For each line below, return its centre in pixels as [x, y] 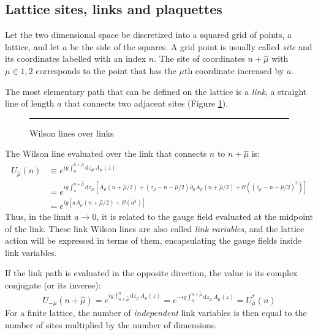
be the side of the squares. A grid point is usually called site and [191, 46]
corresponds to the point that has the [106, 70]
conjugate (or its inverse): [53, 284]
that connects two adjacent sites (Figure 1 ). [146, 103]
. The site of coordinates [199, 58]
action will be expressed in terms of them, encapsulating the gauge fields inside [153, 240]
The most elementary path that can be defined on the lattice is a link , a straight [156, 91]
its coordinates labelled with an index [76, 58]
